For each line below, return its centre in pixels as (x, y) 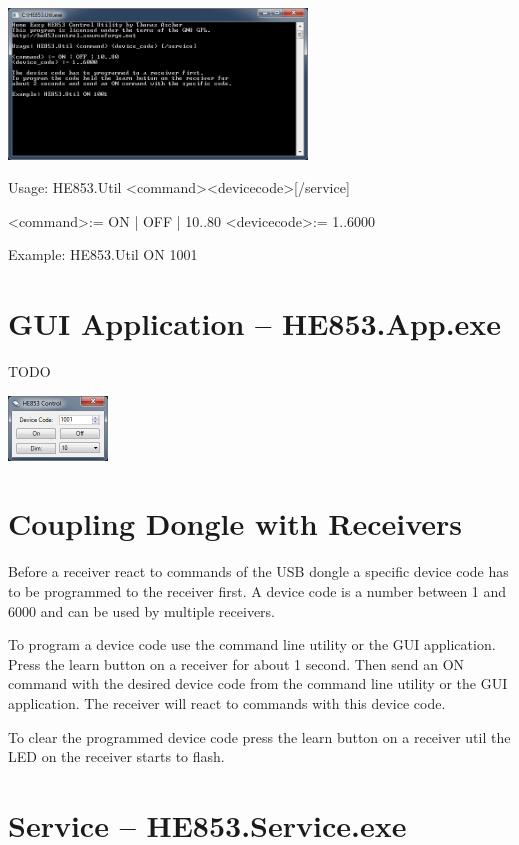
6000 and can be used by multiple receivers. (141, 610)
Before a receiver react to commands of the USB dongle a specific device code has (258, 571)
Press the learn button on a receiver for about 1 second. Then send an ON (236, 663)
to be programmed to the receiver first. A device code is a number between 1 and (257, 590)
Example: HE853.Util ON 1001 (103, 254)
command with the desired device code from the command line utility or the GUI (258, 683)
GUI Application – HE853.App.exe (255, 323)
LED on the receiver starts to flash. (116, 756)
